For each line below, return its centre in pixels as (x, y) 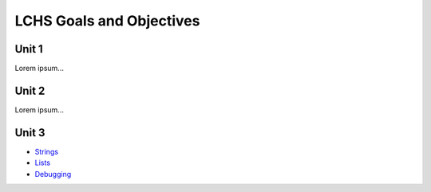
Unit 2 (30, 90)
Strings (47, 151)
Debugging (53, 174)
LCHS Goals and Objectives (107, 21)
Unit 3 (30, 133)
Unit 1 (29, 49)
